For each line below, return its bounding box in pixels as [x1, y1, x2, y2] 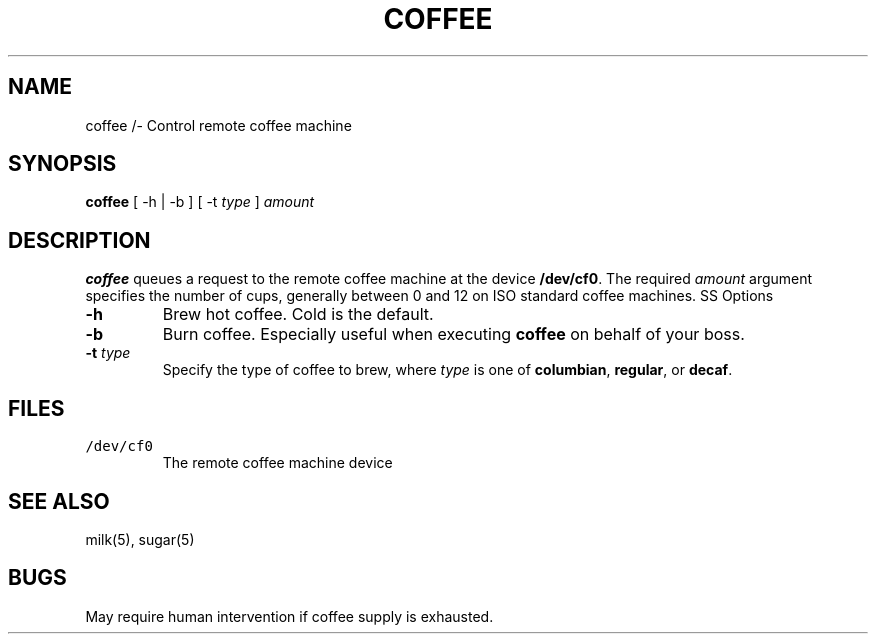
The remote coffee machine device [162, 454, 393, 472]
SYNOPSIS [8, 151, 117, 177]
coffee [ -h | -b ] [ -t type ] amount [85, 193, 315, 211]
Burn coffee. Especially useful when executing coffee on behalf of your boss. [162, 324, 745, 345]
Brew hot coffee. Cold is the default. [162, 304, 434, 325]
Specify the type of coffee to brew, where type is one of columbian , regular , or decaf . [162, 361, 733, 379]
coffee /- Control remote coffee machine [85, 116, 352, 134]
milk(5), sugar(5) [85, 530, 195, 548]
